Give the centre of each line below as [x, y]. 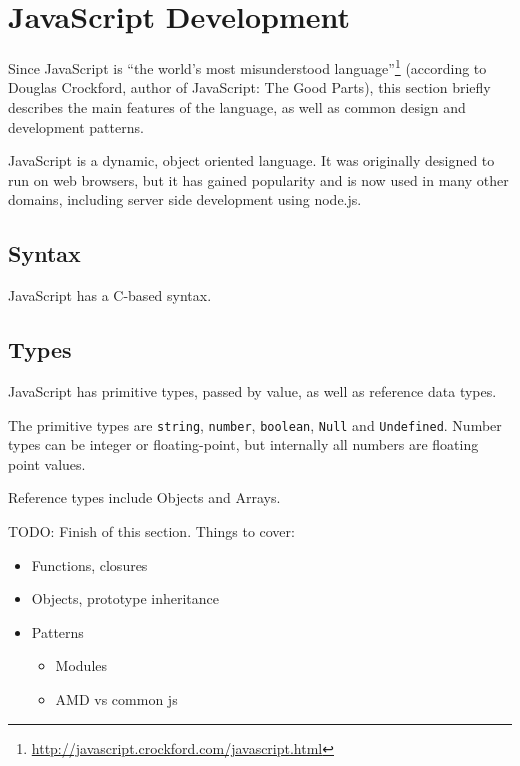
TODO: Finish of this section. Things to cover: [151, 530]
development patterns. [76, 126]
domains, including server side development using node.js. [185, 199]
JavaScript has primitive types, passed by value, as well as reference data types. [252, 390]
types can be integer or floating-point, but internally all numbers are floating [243, 444]
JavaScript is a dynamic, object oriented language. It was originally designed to [251, 160]
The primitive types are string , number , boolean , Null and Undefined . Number [255, 424]
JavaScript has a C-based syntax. [110, 295]
